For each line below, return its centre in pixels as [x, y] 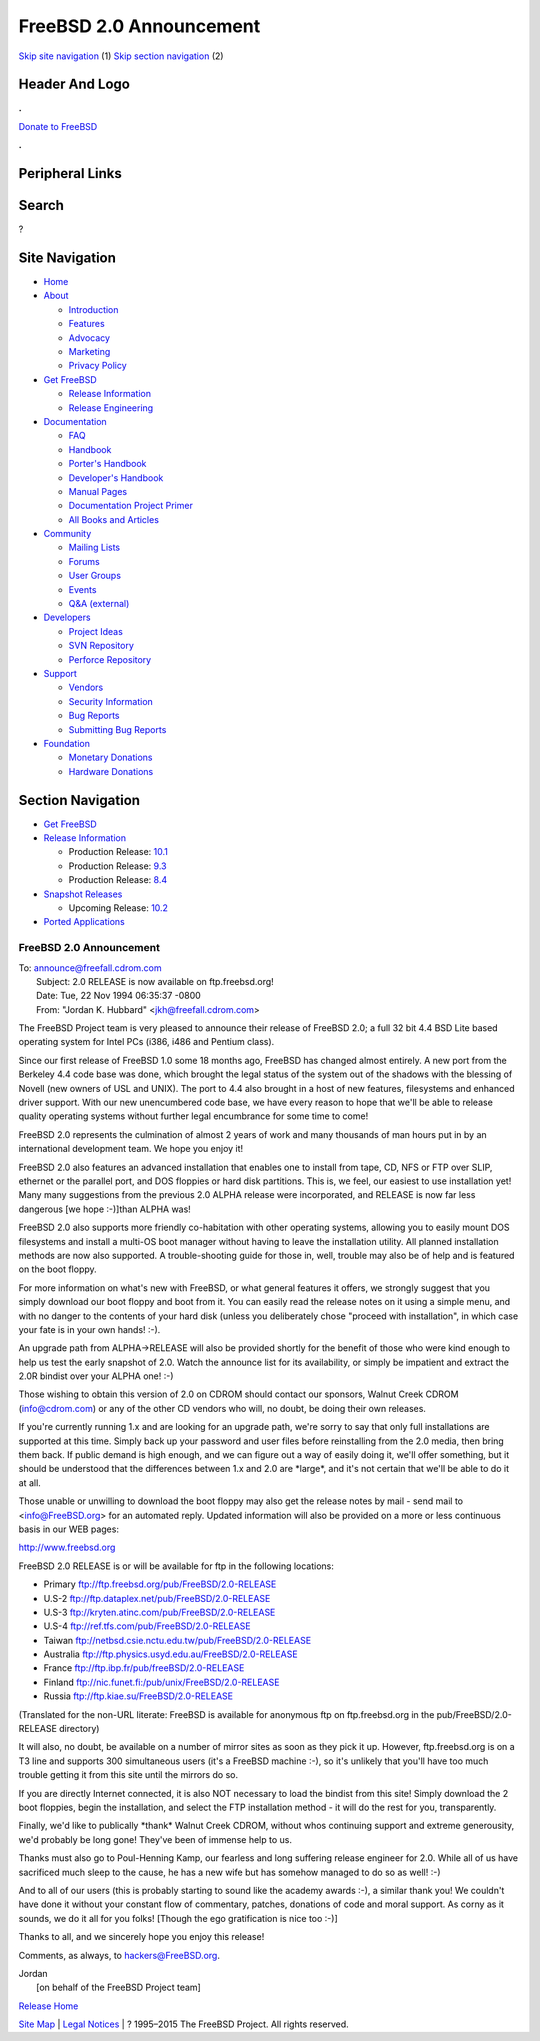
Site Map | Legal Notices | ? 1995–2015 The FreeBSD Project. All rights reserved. [183, 2024]
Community [67, 534]
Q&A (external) [99, 604]
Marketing [89, 352]
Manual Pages [98, 491]
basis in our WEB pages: [69, 1529]
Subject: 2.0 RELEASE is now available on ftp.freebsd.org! [155, 981]
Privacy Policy [97, 366]
